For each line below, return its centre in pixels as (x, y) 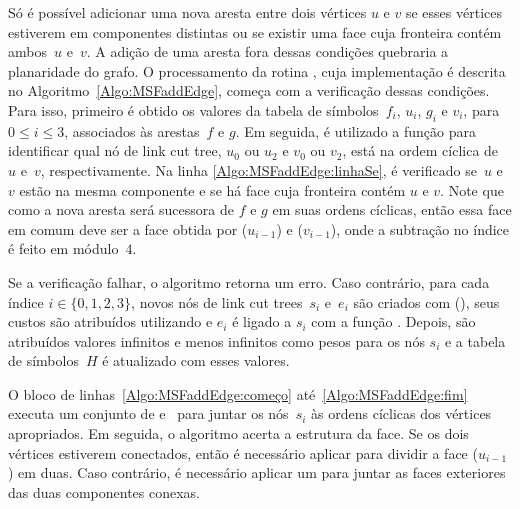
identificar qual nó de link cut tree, (115, 150)
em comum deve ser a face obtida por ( (128, 228)
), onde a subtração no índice (420, 228)
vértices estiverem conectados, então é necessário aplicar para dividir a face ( (243, 452)
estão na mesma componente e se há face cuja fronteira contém (212, 189)
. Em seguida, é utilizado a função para (355, 130)
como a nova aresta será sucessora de (121, 209)
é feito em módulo (63, 248)
